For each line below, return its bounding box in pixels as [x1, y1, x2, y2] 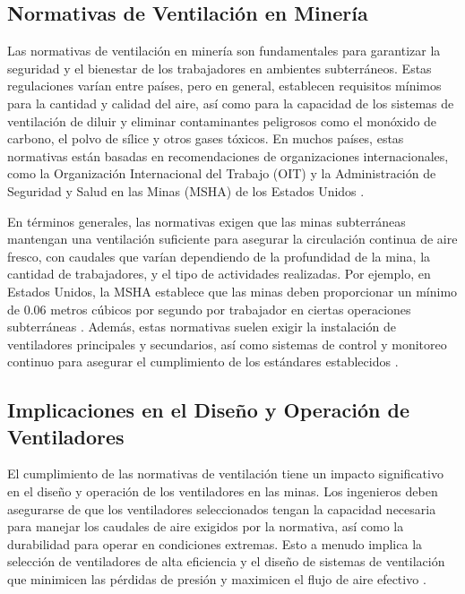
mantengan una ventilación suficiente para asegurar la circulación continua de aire [7, 229, 458, 248]
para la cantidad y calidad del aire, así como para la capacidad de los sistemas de [7, 93, 454, 112]
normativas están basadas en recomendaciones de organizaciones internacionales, [7, 146, 449, 165]
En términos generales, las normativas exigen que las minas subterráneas [7, 211, 406, 230]
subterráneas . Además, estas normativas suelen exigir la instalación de [7, 317, 396, 336]
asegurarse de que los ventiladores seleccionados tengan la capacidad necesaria [7, 499, 436, 518]
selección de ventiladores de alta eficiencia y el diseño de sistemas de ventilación [7, 552, 445, 571]
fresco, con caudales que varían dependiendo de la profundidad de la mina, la [7, 246, 431, 265]
